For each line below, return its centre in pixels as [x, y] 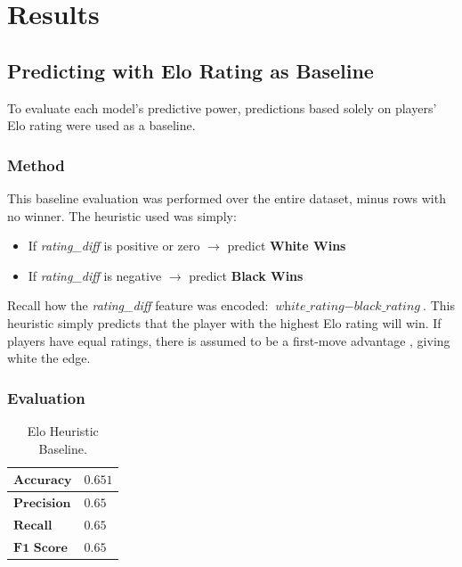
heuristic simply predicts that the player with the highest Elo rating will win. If [224, 322]
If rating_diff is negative [95, 275]
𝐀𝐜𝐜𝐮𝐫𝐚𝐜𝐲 [43, 481]
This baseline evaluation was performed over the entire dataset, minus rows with [227, 197]
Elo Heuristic [63, 430]
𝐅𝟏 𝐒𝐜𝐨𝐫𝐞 [41, 548]
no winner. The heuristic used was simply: [122, 215]
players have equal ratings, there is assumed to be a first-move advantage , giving [229, 340]
